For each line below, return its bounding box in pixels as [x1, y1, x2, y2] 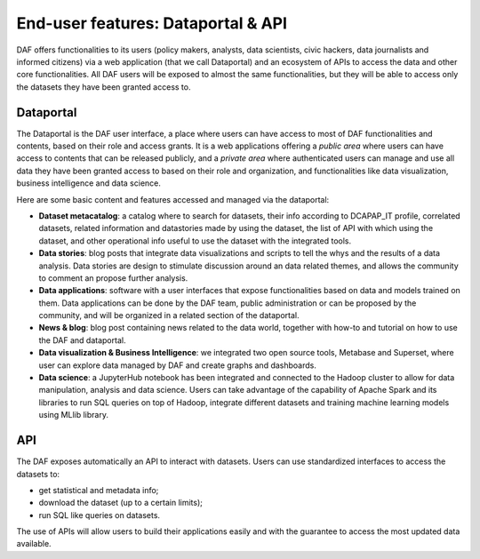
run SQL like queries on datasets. [38, 509, 160, 520]
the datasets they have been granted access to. [16, 81, 191, 92]
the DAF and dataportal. [38, 334, 126, 346]
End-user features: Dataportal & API [16, 13, 288, 33]
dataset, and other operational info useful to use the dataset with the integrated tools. [38, 236, 352, 246]
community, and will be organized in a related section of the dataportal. [38, 310, 300, 321]
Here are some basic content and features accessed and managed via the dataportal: [16, 194, 330, 204]
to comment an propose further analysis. [38, 272, 188, 283]
